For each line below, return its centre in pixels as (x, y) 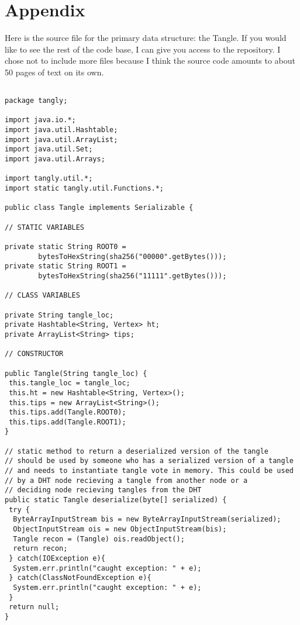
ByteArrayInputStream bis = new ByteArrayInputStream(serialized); (147, 519)
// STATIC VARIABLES (45, 227)
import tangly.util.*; (49, 179)
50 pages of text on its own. (54, 72)
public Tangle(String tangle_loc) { (76, 373)
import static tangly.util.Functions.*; (85, 189)
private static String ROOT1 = (65, 266)
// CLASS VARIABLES (42, 296)
